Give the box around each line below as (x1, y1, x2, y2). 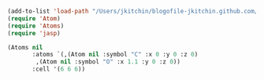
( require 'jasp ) (7, 29, 61, 37)
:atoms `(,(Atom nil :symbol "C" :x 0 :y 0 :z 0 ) (32, 51, 199, 59)
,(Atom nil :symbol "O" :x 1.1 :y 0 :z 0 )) (35, 58, 180, 66)
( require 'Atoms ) (7, 22, 65, 30)
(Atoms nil (7, 43, 43, 51)
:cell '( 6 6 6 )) (32, 65, 86, 74)
